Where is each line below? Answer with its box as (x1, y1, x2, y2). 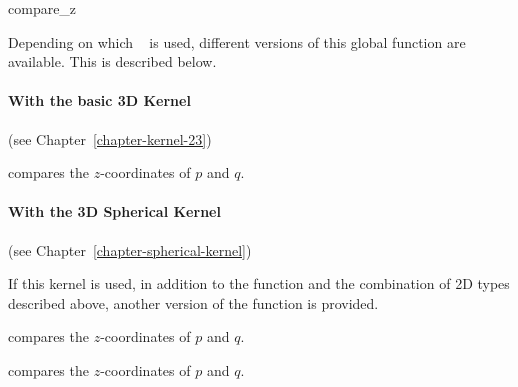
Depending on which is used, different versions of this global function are (8, 31, 466, 52)
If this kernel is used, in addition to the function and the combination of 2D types (8, 273, 510, 294)
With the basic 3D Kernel (8, 90, 191, 111)
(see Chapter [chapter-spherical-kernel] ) (8, 239, 252, 260)
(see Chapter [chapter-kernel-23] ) (8, 128, 212, 149)
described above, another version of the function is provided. (8, 292, 379, 313)
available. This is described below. (8, 51, 217, 72)
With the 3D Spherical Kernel (8, 201, 221, 222)
